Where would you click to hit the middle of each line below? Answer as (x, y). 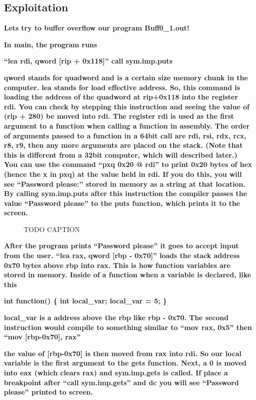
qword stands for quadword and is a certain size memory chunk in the (126, 77)
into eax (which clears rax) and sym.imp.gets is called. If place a (116, 373)
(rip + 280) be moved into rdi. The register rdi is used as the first (119, 116)
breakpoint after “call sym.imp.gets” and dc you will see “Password (122, 382)
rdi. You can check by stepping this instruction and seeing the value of (127, 106)
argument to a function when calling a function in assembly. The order (127, 125)
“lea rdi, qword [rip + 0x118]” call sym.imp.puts (88, 61)
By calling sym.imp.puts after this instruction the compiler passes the (126, 193)
